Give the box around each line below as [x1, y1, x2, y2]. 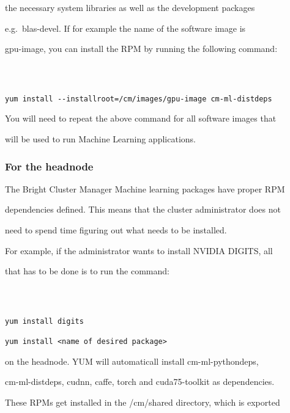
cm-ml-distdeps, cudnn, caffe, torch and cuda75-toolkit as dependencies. [5, 375, 275, 388]
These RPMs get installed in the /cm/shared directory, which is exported [5, 395, 280, 408]
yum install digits [5, 316, 84, 326]
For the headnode [5, 158, 94, 174]
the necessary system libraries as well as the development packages [5, 1, 255, 13]
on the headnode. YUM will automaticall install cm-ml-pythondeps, [5, 354, 259, 367]
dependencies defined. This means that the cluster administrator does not [5, 203, 281, 216]
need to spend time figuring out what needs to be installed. [5, 224, 227, 236]
